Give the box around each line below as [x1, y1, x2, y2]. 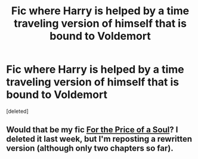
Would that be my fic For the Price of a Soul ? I [6, 125, 178, 135]
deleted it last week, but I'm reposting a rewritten [6, 134, 193, 144]
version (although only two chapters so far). [6, 144, 174, 154]
